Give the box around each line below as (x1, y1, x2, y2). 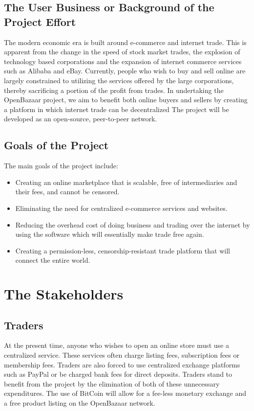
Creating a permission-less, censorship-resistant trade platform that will (15, 245, 230, 255)
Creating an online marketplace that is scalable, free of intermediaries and (15, 177, 237, 187)
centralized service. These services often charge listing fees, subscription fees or (4, 350, 239, 360)
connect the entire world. (15, 255, 90, 265)
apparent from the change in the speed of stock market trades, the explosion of (4, 46, 240, 57)
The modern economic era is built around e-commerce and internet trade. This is (4, 37, 247, 47)
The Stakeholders (4, 284, 124, 304)
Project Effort (4, 14, 76, 29)
